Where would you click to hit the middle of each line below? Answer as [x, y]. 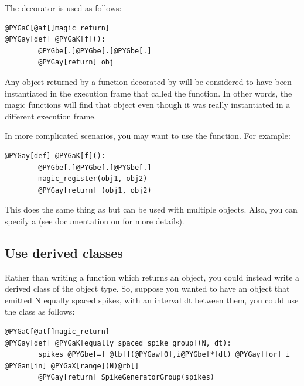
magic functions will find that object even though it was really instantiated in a [148, 105]
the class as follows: [40, 311]
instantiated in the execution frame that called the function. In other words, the [148, 93]
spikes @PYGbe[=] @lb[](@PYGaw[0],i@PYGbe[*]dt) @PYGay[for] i [164, 355]
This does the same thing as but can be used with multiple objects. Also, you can [151, 209]
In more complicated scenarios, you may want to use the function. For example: [148, 136]
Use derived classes [64, 252]
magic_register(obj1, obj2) [93, 179]
